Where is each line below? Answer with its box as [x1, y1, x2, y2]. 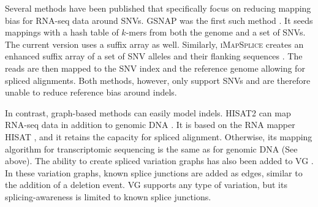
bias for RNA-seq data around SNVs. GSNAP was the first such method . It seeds [5, 13, 313, 26]
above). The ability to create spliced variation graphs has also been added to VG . [5, 154, 314, 167]
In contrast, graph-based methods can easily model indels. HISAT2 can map [5, 106, 291, 119]
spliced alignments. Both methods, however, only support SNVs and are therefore [5, 73, 311, 86]
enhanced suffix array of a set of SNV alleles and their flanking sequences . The [5, 50, 303, 62]
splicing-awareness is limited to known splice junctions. [5, 190, 211, 203]
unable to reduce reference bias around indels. [5, 86, 177, 99]
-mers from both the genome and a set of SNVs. [126, 26, 306, 39]
